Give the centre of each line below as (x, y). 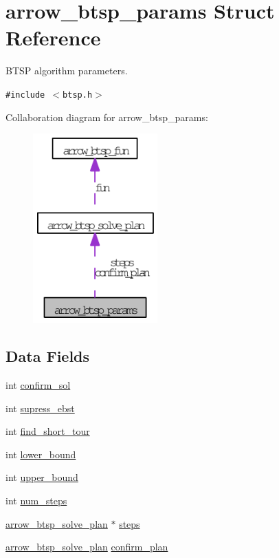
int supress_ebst (40, 408)
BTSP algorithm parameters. (67, 71)
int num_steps (36, 500)
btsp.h (78, 95)
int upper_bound (42, 477)
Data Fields (48, 356)
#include (25, 95)
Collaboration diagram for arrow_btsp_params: (107, 117)
